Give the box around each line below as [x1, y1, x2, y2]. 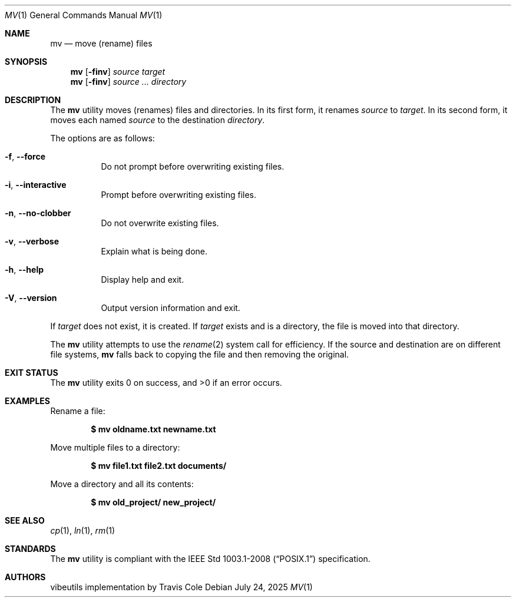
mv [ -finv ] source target [70, 67, 166, 77]
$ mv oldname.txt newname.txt [91, 424, 216, 434]
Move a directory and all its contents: [50, 479, 194, 489]
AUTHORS [5, 572, 46, 582]
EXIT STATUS [5, 368, 58, 378]
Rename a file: [50, 406, 105, 416]
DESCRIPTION [5, 95, 61, 105]
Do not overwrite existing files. [101, 218, 219, 228]
